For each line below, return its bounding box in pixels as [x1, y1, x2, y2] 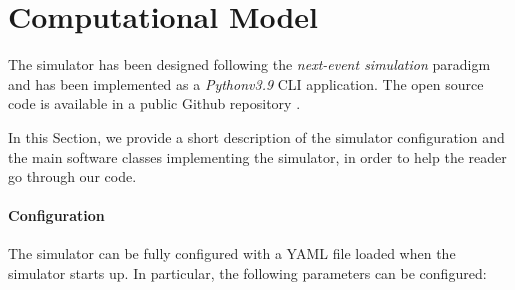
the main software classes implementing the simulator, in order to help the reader [8, 146, 507, 167]
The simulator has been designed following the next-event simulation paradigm [8, 54, 491, 75]
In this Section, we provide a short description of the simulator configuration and [8, 126, 505, 147]
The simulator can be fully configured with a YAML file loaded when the [8, 243, 456, 264]
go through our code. [8, 166, 137, 187]
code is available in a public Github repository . [8, 93, 301, 114]
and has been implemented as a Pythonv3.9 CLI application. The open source [8, 73, 484, 94]
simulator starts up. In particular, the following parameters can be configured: [8, 263, 487, 284]
